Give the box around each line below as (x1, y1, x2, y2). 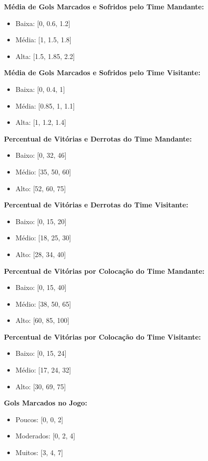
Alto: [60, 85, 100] (15, 315, 70, 325)
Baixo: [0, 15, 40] (15, 282, 67, 292)
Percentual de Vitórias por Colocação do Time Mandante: (4, 265, 205, 276)
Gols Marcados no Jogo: (4, 398, 87, 408)
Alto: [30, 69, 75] (15, 381, 66, 391)
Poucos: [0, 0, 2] (15, 414, 63, 424)
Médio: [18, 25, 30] (15, 232, 71, 243)
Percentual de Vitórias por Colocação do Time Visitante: (4, 331, 201, 342)
